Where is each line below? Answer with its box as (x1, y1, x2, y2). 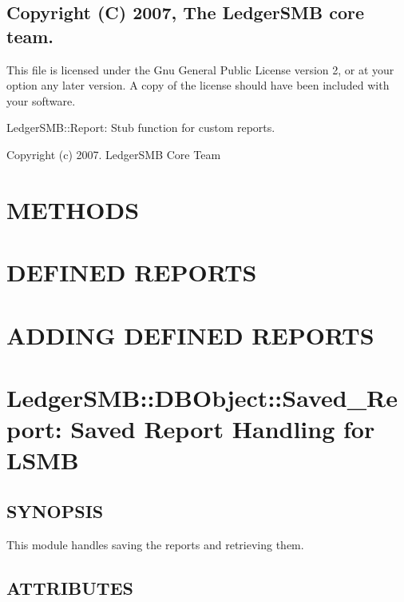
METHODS (6, 193, 140, 225)
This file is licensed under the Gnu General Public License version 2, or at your (6, 61, 394, 78)
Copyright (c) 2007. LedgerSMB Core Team (6, 146, 221, 162)
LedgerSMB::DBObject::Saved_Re (6, 381, 398, 413)
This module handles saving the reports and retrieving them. (6, 536, 304, 552)
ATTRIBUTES (6, 575, 133, 600)
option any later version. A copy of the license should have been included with (6, 77, 390, 94)
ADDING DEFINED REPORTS (6, 318, 374, 351)
